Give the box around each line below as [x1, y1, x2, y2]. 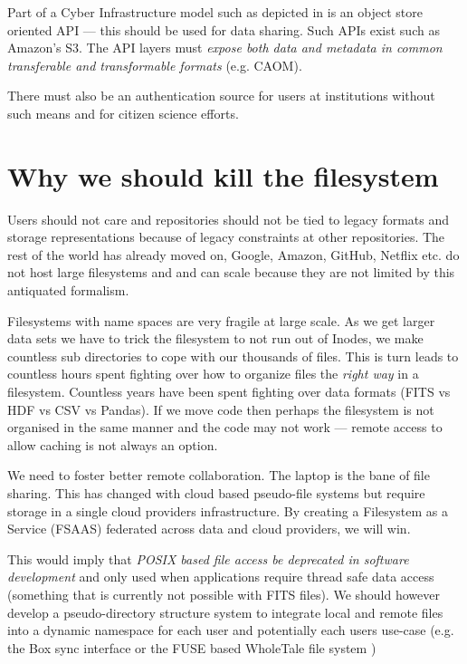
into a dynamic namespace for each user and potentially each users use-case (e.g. [7, 621, 454, 640]
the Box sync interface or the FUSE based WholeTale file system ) [7, 638, 376, 657]
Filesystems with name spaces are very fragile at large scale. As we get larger [7, 311, 435, 330]
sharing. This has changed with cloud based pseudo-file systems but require [7, 484, 425, 502]
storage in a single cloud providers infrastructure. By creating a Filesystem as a [7, 501, 448, 520]
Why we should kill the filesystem [7, 157, 439, 194]
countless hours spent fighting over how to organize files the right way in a [7, 364, 419, 383]
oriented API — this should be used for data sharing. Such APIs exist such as [7, 20, 440, 39]
